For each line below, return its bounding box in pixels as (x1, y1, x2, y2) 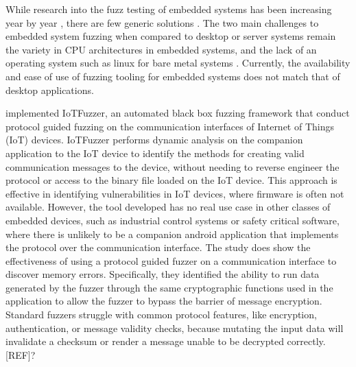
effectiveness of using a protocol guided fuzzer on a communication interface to (5, 253, 337, 268)
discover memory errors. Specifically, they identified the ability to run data (5, 267, 320, 281)
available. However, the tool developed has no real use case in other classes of (5, 200, 331, 214)
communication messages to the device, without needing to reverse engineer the (5, 159, 340, 174)
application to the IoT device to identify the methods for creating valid (5, 145, 305, 160)
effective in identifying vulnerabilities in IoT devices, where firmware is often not (5, 186, 344, 200)
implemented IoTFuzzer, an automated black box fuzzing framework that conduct (5, 106, 350, 120)
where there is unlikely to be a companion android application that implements (5, 226, 339, 241)
